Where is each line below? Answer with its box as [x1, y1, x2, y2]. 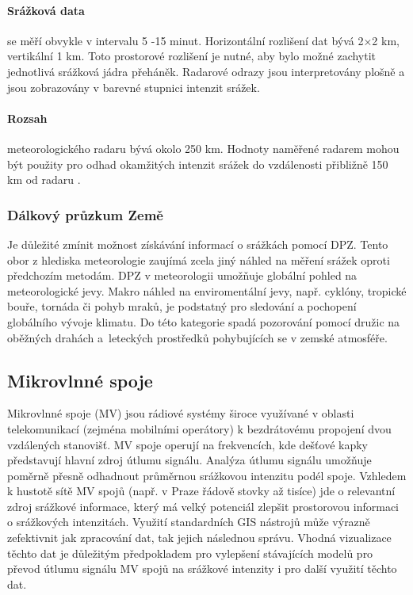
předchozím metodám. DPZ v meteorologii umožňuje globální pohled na [7, 267, 358, 284]
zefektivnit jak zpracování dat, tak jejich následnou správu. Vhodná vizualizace [7, 529, 392, 546]
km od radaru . [7, 171, 81, 188]
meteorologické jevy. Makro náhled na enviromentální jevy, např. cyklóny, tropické [7, 282, 407, 299]
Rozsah [7, 109, 48, 126]
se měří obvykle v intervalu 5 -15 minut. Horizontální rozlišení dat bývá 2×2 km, [7, 32, 400, 48]
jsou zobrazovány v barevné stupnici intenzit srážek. [7, 78, 260, 95]
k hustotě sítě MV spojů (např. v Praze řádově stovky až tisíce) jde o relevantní [7, 482, 396, 499]
